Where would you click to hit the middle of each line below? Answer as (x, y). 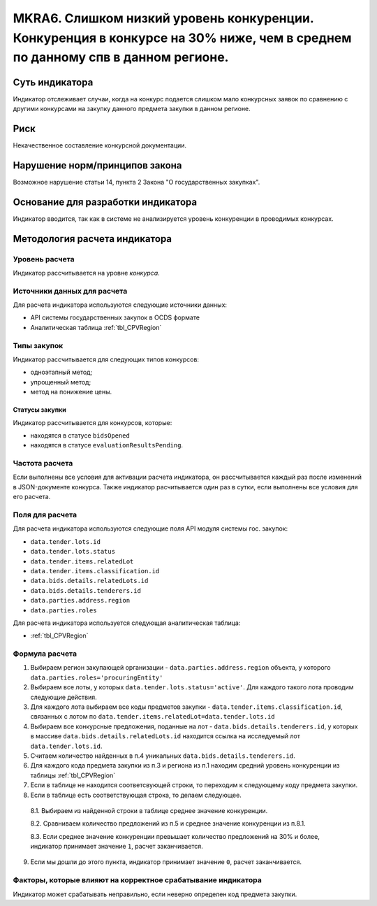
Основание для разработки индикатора (105, 202)
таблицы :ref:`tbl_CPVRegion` (73, 775)
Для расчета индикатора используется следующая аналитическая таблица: (127, 623)
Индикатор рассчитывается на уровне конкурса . (86, 273)
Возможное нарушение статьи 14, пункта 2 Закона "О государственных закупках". (136, 182)
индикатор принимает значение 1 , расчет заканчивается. (117, 847)
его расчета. (32, 497)
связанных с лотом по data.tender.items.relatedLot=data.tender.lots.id (153, 717)
